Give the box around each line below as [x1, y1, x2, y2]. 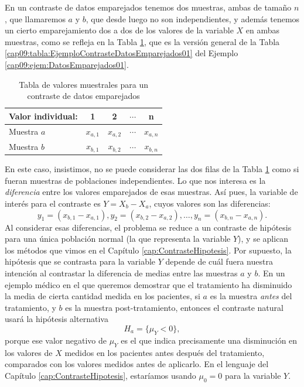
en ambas [245, 24, 280, 36]
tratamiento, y [5, 301, 56, 313]
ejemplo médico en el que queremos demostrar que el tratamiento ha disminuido [5, 278, 292, 290]
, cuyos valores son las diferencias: [149, 197, 271, 210]
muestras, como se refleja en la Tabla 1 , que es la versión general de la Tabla [5, 35, 280, 47]
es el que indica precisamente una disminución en [121, 334, 298, 346]
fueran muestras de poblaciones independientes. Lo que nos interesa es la [5, 174, 266, 186]
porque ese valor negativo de [5, 334, 107, 346]
